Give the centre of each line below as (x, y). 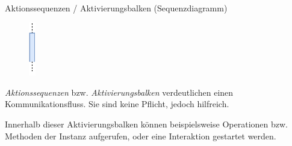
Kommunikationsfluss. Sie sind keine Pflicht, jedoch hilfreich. (117, 104)
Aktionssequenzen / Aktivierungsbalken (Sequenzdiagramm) (116, 8)
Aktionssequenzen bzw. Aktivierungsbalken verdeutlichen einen (119, 92)
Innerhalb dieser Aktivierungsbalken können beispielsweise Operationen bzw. (146, 124)
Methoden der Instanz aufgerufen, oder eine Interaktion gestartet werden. (141, 136)
